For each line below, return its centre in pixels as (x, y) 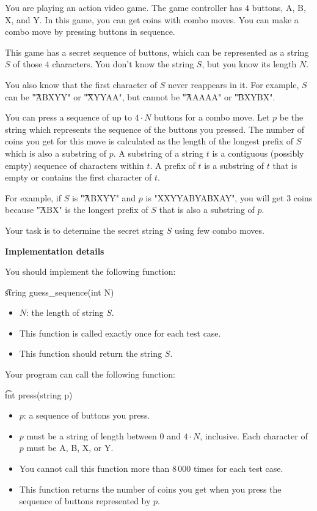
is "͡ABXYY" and (104, 197)
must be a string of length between (92, 435)
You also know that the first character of (81, 84)
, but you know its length (249, 64)
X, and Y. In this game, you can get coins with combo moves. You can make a (152, 19)
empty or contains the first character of (78, 177)
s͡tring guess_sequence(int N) (60, 292)
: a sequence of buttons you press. (87, 415)
